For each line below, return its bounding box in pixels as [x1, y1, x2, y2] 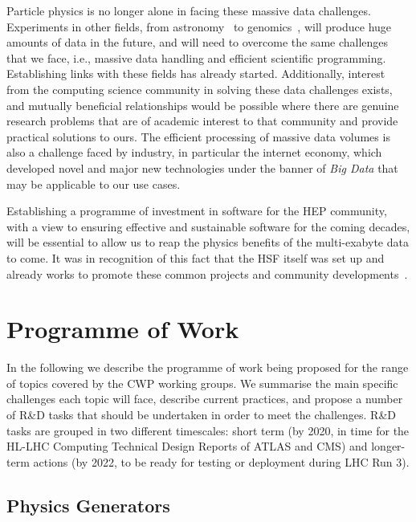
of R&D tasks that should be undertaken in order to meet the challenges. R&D [6, 406, 396, 422]
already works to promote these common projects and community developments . [6, 265, 408, 282]
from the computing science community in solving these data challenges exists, [6, 80, 393, 97]
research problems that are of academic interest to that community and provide [6, 112, 398, 129]
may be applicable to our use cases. [6, 175, 181, 192]
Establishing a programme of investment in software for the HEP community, [6, 202, 387, 219]
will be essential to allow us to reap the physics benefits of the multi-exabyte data [6, 234, 409, 251]
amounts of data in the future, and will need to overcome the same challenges [6, 34, 389, 51]
